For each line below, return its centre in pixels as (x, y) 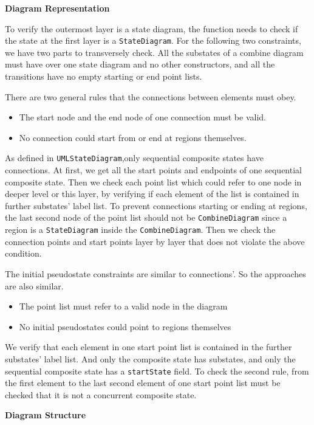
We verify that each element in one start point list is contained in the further (148, 347)
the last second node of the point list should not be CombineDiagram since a (146, 217)
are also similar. (34, 285)
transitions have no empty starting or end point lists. (104, 76)
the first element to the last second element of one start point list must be (143, 383)
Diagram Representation (57, 8)
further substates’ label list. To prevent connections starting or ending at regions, (156, 205)
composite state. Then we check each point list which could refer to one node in (153, 181)
